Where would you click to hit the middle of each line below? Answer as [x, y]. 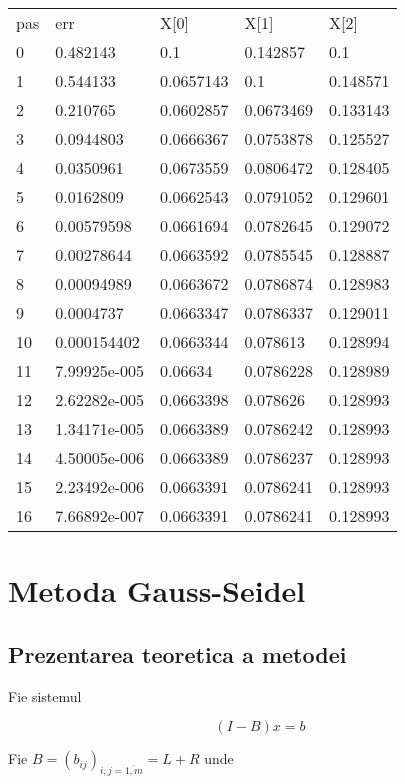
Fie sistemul [45, 695]
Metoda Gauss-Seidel [157, 590]
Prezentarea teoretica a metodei [177, 653]
